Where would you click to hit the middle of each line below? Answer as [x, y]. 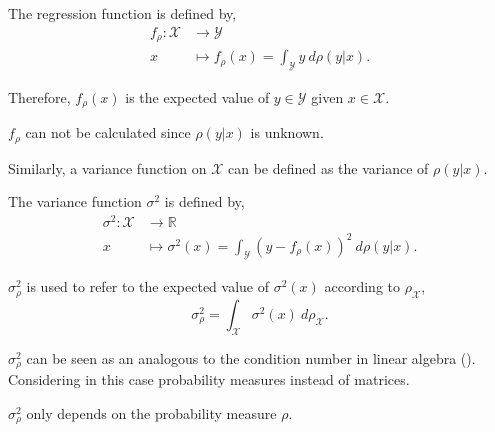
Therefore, [39, 96]
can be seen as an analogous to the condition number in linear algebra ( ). [251, 357]
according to [362, 286]
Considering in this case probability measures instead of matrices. [209, 379]
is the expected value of [197, 96]
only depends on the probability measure [151, 412]
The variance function [75, 201]
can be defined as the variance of [328, 167]
